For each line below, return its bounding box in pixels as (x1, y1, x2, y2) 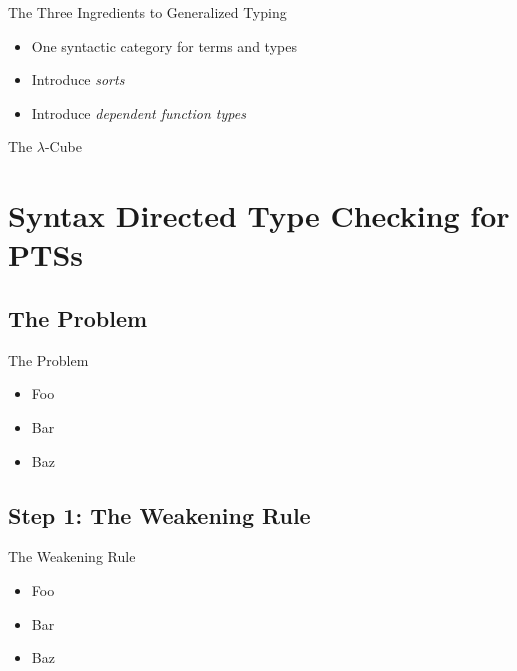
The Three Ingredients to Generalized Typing (8, 2, 287, 22)
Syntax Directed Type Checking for (8, 195, 510, 236)
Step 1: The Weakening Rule (8, 499, 311, 530)
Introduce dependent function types (31, 102, 246, 123)
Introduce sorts (31, 69, 125, 90)
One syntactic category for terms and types (31, 35, 297, 56)
